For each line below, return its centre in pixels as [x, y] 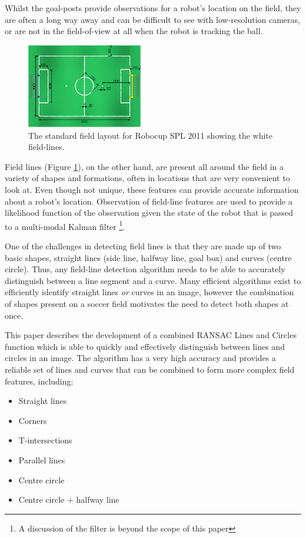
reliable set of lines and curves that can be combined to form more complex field [150, 369]
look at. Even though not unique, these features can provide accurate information [152, 190]
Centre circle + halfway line [69, 499]
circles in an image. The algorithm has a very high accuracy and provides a [140, 358]
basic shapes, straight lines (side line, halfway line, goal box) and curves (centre [148, 257]
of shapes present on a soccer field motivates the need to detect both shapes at [147, 304]
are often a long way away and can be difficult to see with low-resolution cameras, [152, 19]
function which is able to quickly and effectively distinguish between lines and [145, 346]
